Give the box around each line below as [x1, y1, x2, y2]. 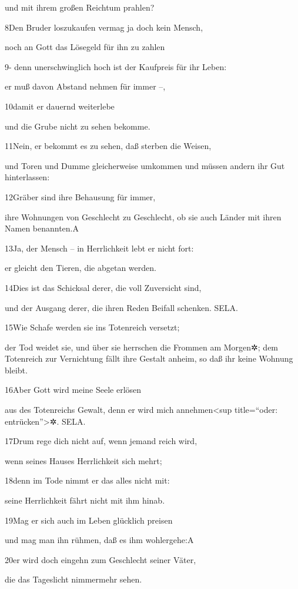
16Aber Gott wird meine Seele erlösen [5, 383, 142, 396]
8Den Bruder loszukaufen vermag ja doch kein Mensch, [5, 21, 203, 33]
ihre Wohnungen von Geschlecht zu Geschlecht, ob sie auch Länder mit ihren [5, 210, 282, 223]
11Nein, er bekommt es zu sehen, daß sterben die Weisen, [5, 140, 212, 152]
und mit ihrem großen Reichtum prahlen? [5, 1, 155, 13]
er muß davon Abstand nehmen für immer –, [5, 80, 166, 92]
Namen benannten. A [5, 222, 79, 234]
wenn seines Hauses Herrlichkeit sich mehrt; [5, 454, 162, 466]
